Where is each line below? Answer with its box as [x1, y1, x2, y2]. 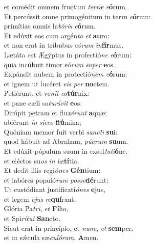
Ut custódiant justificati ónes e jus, [4, 184, 106, 194]
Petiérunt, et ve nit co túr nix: [4, 88, 89, 98]
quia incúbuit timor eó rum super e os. [4, 59, 115, 69]
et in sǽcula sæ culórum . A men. [4, 232, 99, 243]
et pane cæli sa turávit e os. [4, 97, 82, 108]
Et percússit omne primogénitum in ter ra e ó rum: [4, 11, 151, 21]
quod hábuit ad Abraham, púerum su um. [4, 136, 128, 146]
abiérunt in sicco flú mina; [4, 117, 81, 127]
